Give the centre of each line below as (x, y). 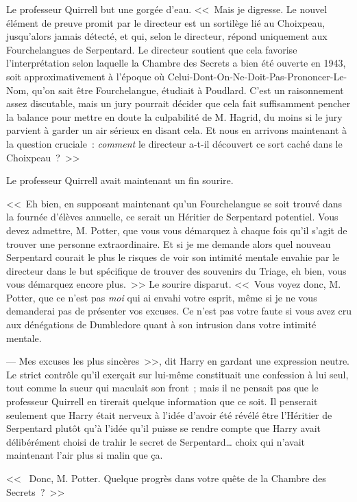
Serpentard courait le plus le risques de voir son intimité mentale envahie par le (173, 257)
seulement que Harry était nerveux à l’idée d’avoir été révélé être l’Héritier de (169, 414)
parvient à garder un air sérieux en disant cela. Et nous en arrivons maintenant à (177, 130)
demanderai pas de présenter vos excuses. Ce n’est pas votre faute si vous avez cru (179, 311)
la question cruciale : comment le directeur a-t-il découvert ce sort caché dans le (174, 143)
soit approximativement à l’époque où (86, 76)
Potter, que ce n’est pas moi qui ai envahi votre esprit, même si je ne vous (162, 297)
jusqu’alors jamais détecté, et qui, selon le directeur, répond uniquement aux (167, 36)
